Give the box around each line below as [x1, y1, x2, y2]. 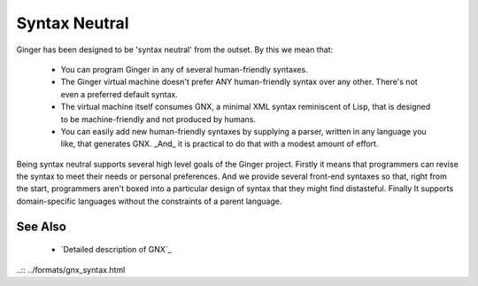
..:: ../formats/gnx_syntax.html [16, 264, 126, 274]
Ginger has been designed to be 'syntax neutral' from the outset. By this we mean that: [16, 44, 334, 55]
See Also [16, 219, 66, 234]
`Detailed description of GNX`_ [60, 244, 172, 255]
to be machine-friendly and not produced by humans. [60, 113, 257, 124]
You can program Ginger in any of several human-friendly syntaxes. [60, 64, 309, 74]
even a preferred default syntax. [60, 89, 179, 99]
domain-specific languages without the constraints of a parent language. [16, 196, 282, 206]
